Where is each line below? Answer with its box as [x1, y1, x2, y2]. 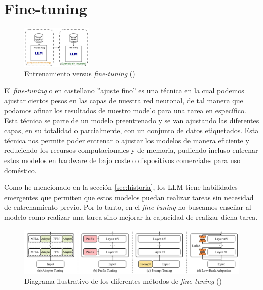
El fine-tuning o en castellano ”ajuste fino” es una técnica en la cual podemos [4, 85, 244, 95]
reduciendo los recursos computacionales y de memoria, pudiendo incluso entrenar [4, 145, 258, 155]
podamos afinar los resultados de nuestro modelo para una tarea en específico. [4, 105, 246, 115]
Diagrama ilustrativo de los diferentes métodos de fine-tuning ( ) [24, 276, 222, 286]
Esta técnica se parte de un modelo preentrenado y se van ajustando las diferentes [4, 115, 259, 125]
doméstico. [4, 165, 37, 175]
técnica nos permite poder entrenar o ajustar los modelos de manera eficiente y [4, 135, 249, 145]
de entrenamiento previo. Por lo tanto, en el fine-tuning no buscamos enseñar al [4, 202, 251, 212]
